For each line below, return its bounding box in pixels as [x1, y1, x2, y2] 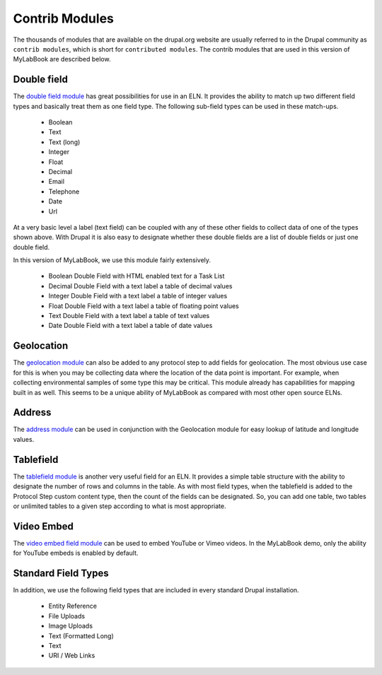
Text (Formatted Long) [48, 631, 115, 640]
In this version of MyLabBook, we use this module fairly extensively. [13, 256, 212, 264]
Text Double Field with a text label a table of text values [48, 312, 210, 320]
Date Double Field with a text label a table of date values [48, 322, 213, 330]
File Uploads [48, 611, 85, 620]
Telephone [48, 187, 80, 196]
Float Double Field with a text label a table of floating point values [48, 301, 240, 310]
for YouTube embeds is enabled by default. [13, 548, 139, 558]
